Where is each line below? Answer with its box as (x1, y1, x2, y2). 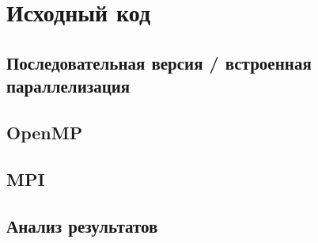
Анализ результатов (6, 213, 158, 237)
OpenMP (6, 120, 83, 144)
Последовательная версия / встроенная (6, 50, 312, 74)
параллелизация (6, 74, 131, 98)
